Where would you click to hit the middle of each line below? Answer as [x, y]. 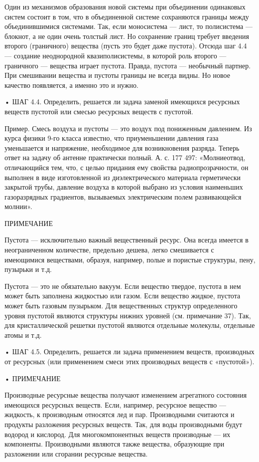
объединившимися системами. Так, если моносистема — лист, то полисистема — [129, 26]
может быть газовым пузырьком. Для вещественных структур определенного [121, 306]
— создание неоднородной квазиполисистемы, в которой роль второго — [116, 55]
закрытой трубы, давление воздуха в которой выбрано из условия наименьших [124, 187]
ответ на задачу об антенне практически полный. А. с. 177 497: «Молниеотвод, [125, 157]
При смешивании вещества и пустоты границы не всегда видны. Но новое [117, 75]
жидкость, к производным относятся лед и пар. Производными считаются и [120, 414]
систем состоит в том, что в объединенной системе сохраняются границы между [127, 16]
